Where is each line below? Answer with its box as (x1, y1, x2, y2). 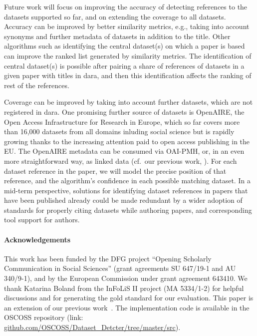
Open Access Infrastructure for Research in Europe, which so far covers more (4, 116, 240, 127)
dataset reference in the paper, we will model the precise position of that (4, 165, 227, 176)
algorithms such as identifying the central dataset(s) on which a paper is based (4, 41, 245, 51)
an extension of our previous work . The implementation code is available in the (4, 302, 250, 312)
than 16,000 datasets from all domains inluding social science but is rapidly (4, 126, 235, 137)
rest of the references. (4, 80, 69, 90)
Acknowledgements (4, 234, 71, 244)
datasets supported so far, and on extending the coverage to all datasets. (4, 11, 226, 22)
